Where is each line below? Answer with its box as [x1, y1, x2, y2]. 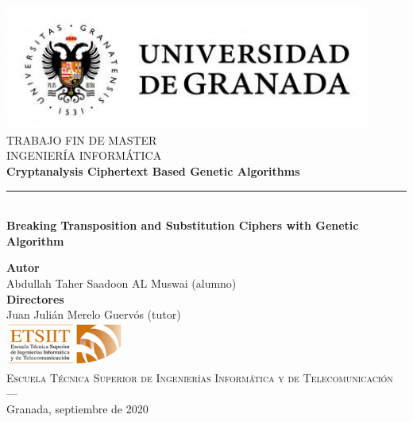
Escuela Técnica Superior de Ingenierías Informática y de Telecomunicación [6, 369, 393, 385]
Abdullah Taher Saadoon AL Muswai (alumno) [6, 275, 237, 292]
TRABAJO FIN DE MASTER [6, 131, 157, 148]
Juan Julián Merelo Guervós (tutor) [6, 306, 181, 323]
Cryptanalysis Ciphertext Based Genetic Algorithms [6, 163, 300, 180]
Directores [6, 290, 64, 307]
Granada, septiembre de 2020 [6, 400, 149, 416]
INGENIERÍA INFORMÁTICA [6, 147, 162, 164]
